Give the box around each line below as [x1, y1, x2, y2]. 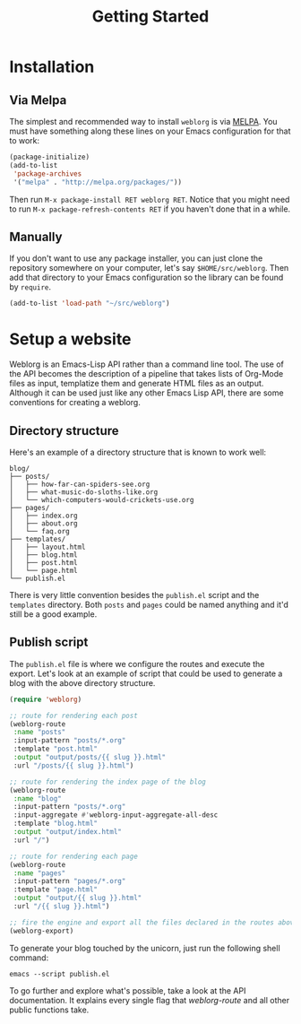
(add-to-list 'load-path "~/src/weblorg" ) [9, 299, 170, 308]
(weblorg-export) [9, 926, 74, 935]
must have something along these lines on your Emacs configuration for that [9, 126, 291, 136]
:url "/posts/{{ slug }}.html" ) [13, 760, 134, 770]
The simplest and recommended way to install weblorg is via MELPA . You [9, 117, 278, 126]
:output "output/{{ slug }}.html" [13, 894, 142, 903]
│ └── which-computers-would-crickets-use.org [9, 495, 194, 504]
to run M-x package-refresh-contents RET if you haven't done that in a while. [9, 204, 291, 214]
